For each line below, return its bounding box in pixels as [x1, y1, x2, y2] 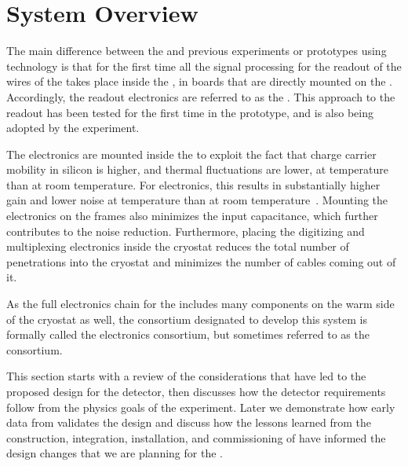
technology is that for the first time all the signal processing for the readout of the [6, 57, 402, 74]
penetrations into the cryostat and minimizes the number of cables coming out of [6, 253, 396, 270]
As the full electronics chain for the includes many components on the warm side [6, 295, 395, 312]
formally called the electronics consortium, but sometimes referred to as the [6, 326, 370, 343]
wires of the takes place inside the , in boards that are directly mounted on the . [6, 73, 393, 90]
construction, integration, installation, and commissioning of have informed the [6, 429, 386, 446]
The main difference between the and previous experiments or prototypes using [6, 42, 387, 59]
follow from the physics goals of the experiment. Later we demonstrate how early [6, 398, 395, 415]
